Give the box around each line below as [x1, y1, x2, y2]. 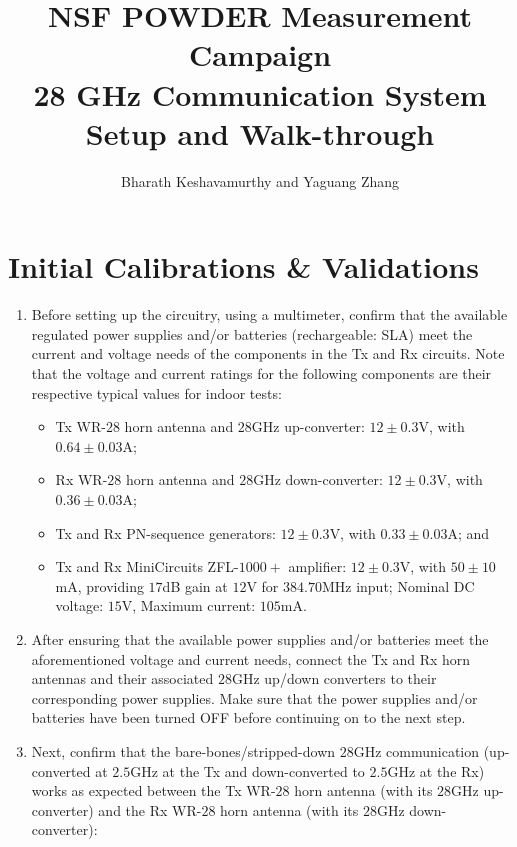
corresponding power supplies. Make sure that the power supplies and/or [31, 687, 478, 708]
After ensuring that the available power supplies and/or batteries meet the [31, 628, 489, 649]
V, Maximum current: [121, 595, 256, 616]
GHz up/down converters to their [231, 668, 437, 689]
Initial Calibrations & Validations [8, 246, 479, 287]
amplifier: [288, 556, 347, 577]
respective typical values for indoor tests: [31, 382, 282, 403]
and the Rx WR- [98, 799, 202, 820]
